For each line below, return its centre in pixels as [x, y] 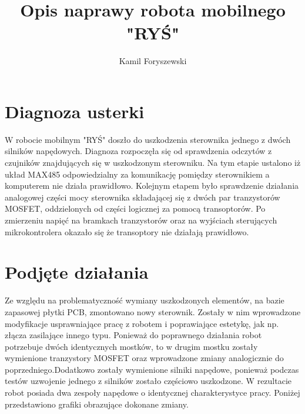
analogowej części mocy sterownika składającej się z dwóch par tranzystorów [143, 197]
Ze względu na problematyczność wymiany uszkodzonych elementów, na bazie [145, 300]
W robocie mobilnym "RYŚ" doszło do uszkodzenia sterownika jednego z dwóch [148, 139]
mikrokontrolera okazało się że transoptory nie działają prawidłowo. [127, 231]
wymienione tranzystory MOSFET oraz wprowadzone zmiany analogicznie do [144, 358]
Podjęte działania [77, 272]
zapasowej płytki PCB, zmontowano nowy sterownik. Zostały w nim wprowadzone [153, 311]
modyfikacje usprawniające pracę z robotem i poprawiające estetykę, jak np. [142, 323]
